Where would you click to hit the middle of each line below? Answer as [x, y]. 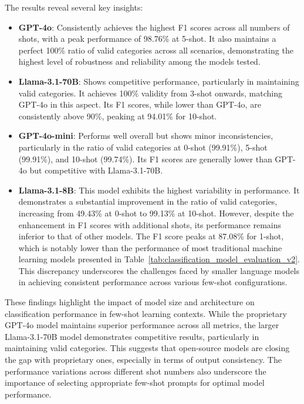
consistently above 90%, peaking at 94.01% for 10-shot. [118, 116]
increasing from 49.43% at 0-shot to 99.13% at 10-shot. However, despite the [156, 213]
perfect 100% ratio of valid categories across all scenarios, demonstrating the [156, 50]
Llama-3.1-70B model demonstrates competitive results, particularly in [132, 336]
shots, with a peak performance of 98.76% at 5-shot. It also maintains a [147, 39]
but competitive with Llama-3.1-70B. [96, 170]
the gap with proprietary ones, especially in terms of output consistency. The [143, 360]
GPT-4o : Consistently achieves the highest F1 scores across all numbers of [154, 27]
